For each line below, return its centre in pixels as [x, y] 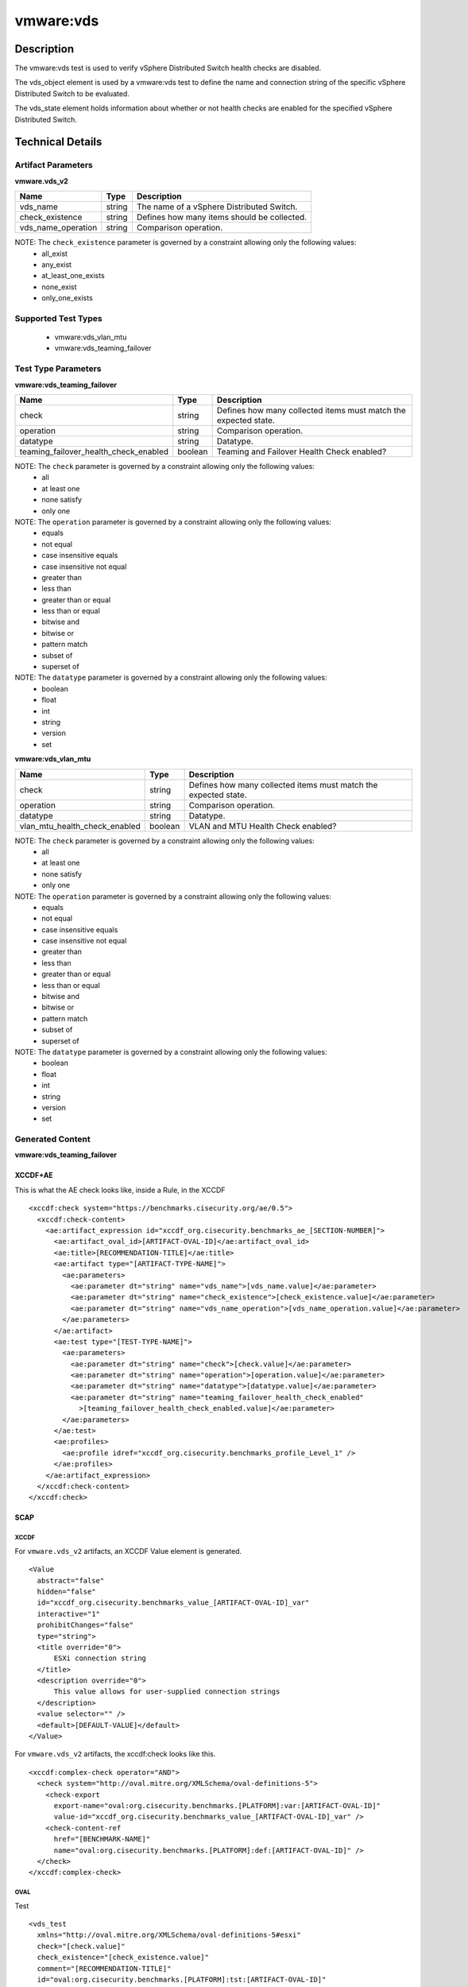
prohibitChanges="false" [85, 1625]
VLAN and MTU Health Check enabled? [263, 826]
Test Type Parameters [58, 369]
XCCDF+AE [34, 1176]
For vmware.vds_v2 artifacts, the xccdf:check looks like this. [115, 1754]
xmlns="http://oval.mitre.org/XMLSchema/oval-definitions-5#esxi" [169, 1935]
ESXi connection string [100, 1658]
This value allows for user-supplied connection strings [167, 1692]
